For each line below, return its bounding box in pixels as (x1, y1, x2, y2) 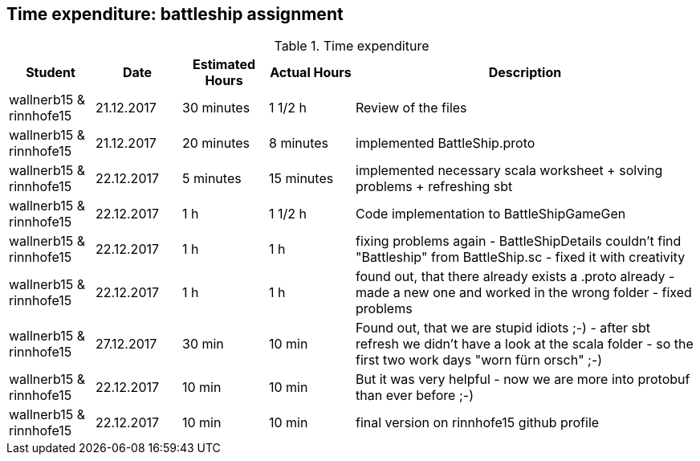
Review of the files (356, 100, 467, 116)
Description (488, 64, 562, 81)
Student (26, 64, 75, 81)
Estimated (192, 56, 256, 73)
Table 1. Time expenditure (274, 38, 429, 55)
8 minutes (269, 135, 329, 152)
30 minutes (182, 100, 250, 116)
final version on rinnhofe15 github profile (356, 414, 600, 431)
